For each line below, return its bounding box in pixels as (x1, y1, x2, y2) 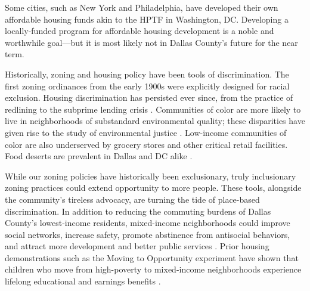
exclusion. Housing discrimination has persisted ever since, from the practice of (5, 91, 293, 104)
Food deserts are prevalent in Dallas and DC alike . (5, 150, 193, 162)
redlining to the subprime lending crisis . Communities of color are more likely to (5, 103, 301, 115)
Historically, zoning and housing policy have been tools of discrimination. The (5, 67, 289, 80)
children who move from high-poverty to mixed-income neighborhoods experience (5, 263, 302, 275)
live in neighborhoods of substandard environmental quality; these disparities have (5, 114, 305, 127)
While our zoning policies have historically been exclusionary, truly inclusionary (5, 169, 296, 182)
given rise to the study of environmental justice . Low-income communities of (5, 126, 287, 138)
